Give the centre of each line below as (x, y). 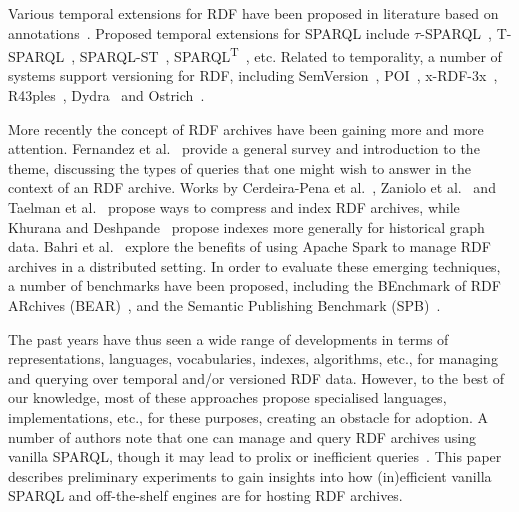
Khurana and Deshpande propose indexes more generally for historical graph (246, 226)
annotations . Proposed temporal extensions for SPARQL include (209, 32)
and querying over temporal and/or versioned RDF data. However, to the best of (256, 377)
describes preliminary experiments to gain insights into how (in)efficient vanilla (250, 475)
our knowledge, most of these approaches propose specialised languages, (227, 397)
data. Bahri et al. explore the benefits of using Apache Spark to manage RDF (249, 246)
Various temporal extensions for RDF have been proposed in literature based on (253, 13)
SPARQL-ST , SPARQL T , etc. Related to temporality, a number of (290, 54)
